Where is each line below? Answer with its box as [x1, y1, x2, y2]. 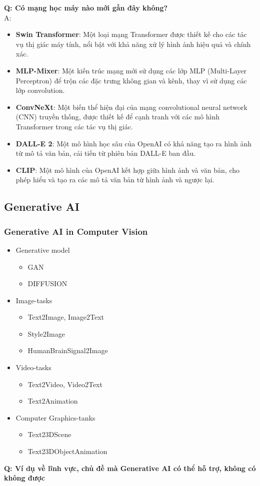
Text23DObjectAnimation [27, 446, 107, 457]
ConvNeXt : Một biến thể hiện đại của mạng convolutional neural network [15, 101, 247, 112]
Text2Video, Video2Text [27, 379, 102, 389]
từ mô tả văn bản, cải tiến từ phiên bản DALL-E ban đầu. [15, 148, 196, 158]
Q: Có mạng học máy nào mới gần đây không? [4, 2, 168, 12]
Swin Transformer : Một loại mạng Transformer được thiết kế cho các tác [15, 29, 247, 39]
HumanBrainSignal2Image [27, 345, 108, 356]
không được [4, 473, 45, 483]
